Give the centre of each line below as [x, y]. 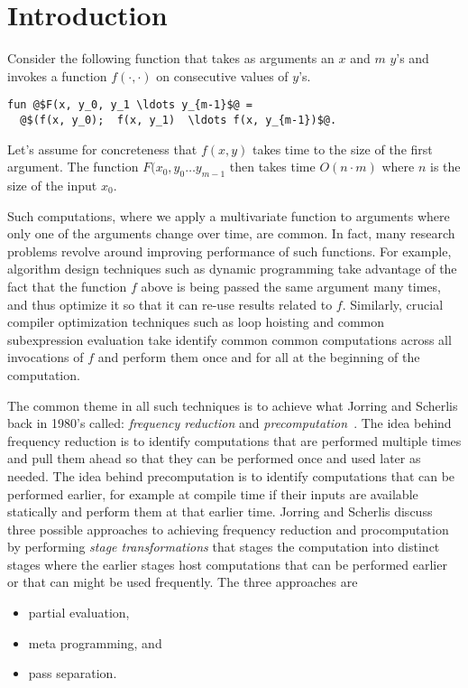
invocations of [46, 357]
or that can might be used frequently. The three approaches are [183, 582]
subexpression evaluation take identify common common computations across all [229, 339]
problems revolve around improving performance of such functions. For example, [229, 251]
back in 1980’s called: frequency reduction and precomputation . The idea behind [229, 423]
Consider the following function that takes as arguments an [171, 58]
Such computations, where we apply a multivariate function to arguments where [229, 215]
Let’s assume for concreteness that [102, 149]
